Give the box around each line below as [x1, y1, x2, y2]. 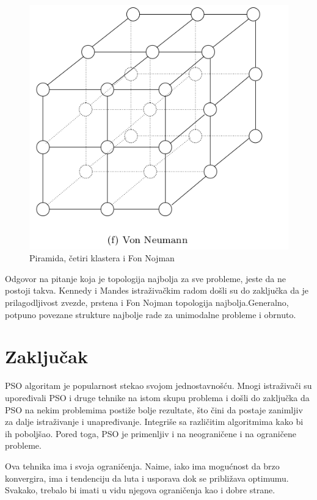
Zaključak [5, 344, 88, 369]
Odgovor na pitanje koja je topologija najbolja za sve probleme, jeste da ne [5, 272, 286, 284]
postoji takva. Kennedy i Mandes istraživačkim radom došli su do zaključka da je [5, 284, 309, 297]
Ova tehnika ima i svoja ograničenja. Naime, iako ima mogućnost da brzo [5, 459, 280, 472]
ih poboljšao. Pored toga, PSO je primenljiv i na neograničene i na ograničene [5, 427, 297, 440]
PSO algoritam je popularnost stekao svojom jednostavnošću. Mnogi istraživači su [5, 379, 312, 392]
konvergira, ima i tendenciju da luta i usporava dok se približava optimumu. [5, 471, 289, 484]
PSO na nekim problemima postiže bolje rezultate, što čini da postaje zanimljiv [5, 403, 303, 416]
